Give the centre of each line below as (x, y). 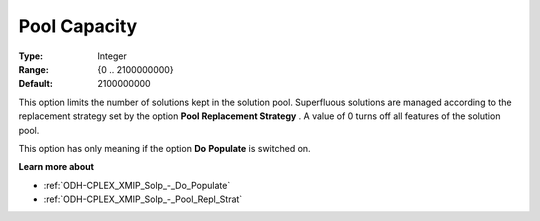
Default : (36, 84)
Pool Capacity (78, 26)
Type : (31, 56)
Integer (112, 56)
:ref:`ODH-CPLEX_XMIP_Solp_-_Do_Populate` (137, 185)
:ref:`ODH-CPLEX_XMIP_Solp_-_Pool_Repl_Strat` (143, 199)
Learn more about (56, 167)
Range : (33, 69)
